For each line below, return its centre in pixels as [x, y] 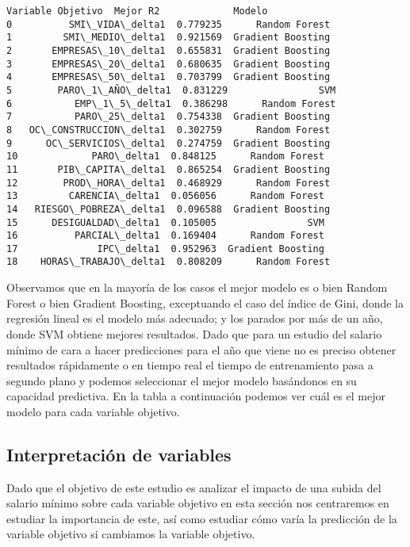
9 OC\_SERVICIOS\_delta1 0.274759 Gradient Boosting [169, 143]
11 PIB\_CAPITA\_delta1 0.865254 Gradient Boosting [169, 169]
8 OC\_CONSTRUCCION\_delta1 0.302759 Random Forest [169, 130]
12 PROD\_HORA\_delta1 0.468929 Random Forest [169, 183]
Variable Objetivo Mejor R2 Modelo [137, 11]
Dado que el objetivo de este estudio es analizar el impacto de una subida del [194, 487]
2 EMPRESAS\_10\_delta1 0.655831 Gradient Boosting [169, 50]
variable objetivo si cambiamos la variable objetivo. [131, 534]
